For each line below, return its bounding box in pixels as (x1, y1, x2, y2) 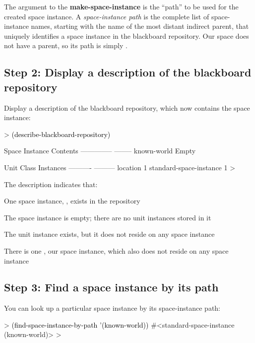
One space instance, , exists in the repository (4, 196, 140, 206)
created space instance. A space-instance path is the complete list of (4, 11, 209, 21)
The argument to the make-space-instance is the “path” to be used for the (4, 1, 239, 11)
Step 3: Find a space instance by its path (4, 279, 219, 295)
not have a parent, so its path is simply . (4, 40, 127, 51)
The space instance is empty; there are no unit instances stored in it (4, 212, 211, 222)
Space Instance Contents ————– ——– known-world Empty (4, 145, 196, 156)
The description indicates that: (4, 179, 98, 189)
